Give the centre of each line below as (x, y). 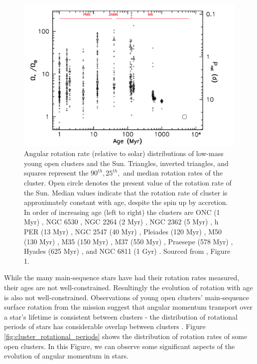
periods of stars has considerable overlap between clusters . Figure (105, 326)
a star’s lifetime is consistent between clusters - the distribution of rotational (121, 316)
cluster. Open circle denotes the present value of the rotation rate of (128, 183)
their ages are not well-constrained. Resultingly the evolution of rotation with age (128, 287)
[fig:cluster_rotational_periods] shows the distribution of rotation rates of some (126, 336)
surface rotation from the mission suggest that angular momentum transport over (128, 307)
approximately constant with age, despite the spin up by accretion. (126, 202)
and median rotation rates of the (173, 173)
